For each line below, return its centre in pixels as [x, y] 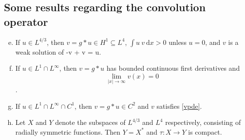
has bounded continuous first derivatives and [173, 68]
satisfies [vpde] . [179, 106]
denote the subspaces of [90, 122]
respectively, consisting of [203, 122]
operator [26, 21]
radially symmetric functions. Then [68, 131]
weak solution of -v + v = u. [58, 51]
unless [178, 42]
